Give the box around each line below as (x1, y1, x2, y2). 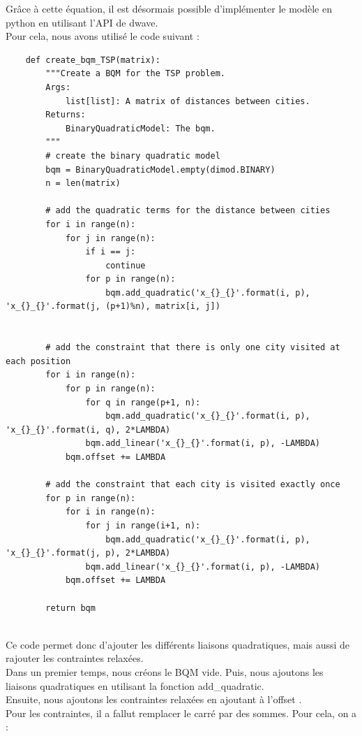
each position (6, 356, 71, 366)
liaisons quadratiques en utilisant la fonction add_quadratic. (6, 678, 264, 693)
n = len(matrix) (45, 178, 121, 189)
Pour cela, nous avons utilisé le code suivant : (6, 29, 199, 43)
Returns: (45, 110, 86, 120)
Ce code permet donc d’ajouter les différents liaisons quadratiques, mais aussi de (6, 637, 350, 651)
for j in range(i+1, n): (85, 520, 201, 531)
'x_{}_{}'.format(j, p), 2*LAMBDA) (6, 548, 171, 558)
